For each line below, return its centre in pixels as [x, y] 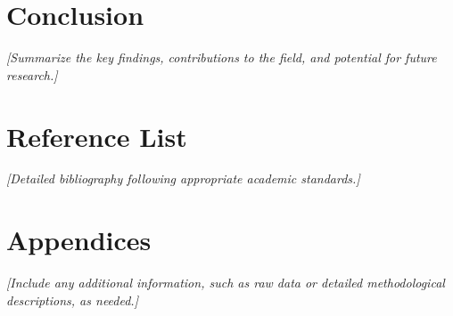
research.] [32, 74]
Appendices [79, 240]
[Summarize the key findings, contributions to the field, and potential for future [222, 57]
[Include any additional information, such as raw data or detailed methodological [226, 283]
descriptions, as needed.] [72, 300]
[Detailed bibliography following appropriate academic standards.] [183, 178]
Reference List [97, 136]
